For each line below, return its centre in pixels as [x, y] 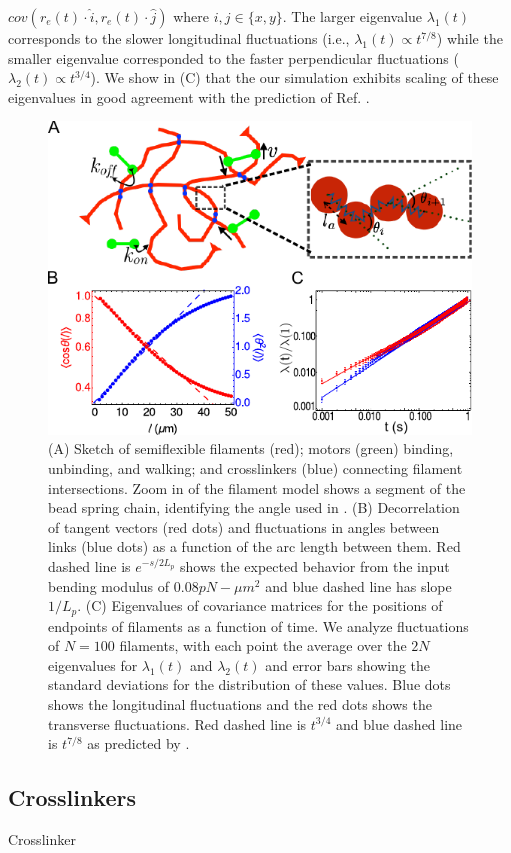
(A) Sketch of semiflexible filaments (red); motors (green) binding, [251, 448]
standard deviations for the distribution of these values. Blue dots [249, 684]
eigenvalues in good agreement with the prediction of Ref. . [189, 96]
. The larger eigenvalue [352, 16]
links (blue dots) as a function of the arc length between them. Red [254, 546]
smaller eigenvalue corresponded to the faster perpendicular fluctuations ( [233, 57]
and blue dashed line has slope [358, 585]
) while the [469, 38]
